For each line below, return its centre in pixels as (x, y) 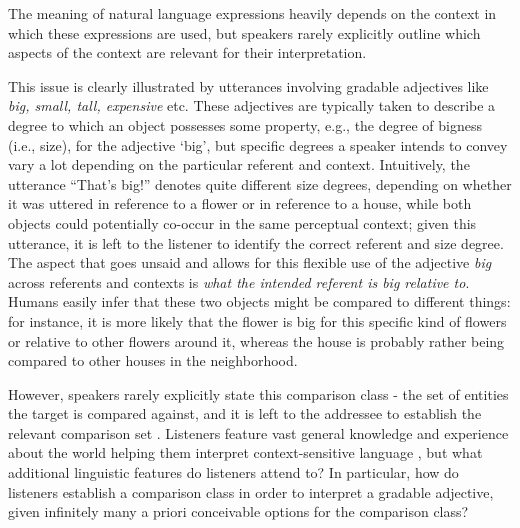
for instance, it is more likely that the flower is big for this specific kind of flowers (257, 320)
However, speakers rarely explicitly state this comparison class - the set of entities (258, 393)
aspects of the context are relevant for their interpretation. (187, 52)
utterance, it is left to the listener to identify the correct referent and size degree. (256, 242)
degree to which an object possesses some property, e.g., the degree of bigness (245, 124)
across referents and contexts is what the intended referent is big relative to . (239, 281)
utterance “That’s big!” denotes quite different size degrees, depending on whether (260, 183)
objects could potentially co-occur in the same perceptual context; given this (242, 222)
